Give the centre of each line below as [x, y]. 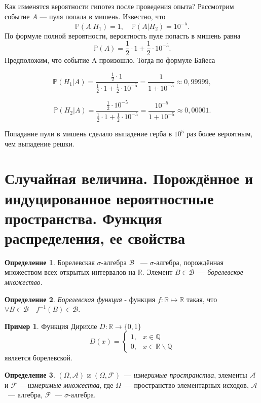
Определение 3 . [30, 375]
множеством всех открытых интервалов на [70, 272]
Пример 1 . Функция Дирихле [51, 326]
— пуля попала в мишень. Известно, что [103, 16]
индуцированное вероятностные [109, 198]
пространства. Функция [83, 218]
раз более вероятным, [220, 134]
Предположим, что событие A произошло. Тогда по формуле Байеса [110, 60]
